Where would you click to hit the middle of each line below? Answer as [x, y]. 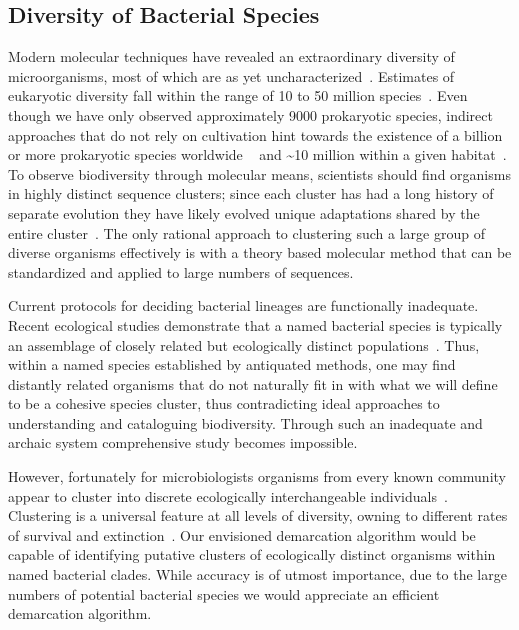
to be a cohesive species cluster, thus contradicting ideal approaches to [224, 403]
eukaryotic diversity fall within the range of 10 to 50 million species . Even [238, 95]
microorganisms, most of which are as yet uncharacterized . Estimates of [231, 75]
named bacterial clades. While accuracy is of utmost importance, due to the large [257, 574]
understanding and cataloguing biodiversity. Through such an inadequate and [245, 422]
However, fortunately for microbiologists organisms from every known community [257, 476]
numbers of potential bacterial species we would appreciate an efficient [224, 593]
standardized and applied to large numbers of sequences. [181, 271]
